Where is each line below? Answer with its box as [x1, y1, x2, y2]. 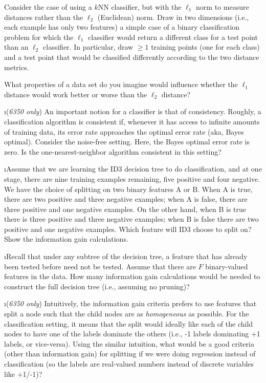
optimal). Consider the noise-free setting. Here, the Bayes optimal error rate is [4, 136, 250, 147]
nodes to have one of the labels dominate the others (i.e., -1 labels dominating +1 [4, 328, 260, 339]
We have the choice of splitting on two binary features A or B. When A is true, [4, 183, 253, 194]
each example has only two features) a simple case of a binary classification [4, 22, 240, 32]
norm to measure [196, 2, 249, 12]
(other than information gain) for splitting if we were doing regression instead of [4, 348, 256, 359]
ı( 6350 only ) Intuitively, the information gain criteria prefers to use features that [4, 298, 257, 309]
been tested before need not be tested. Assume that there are [4, 261, 196, 271]
